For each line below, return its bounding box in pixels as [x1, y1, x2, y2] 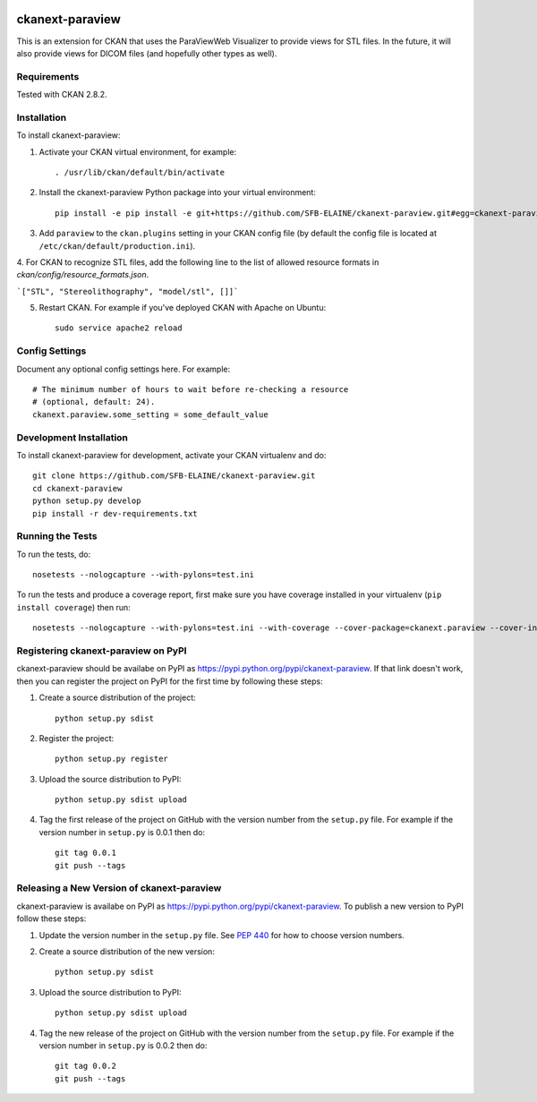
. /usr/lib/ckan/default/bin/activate [55, 167, 226, 177]
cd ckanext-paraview [32, 483, 123, 493]
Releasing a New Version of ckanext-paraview [16, 882, 222, 894]
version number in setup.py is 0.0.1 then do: [38, 826, 206, 837]
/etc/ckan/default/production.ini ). [38, 240, 196, 251]
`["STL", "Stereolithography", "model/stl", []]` [16, 286, 239, 296]
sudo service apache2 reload [55, 323, 183, 333]
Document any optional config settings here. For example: [16, 363, 231, 374]
